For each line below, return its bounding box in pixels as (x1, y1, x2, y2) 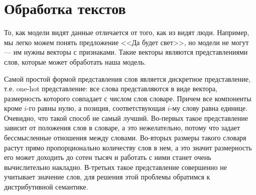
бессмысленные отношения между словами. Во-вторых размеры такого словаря (4, 132, 246, 143)
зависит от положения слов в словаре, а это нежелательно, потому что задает (4, 122, 240, 133)
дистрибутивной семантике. (4, 181, 88, 192)
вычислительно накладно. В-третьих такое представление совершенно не (4, 161, 227, 172)
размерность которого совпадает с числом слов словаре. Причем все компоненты (4, 93, 251, 103)
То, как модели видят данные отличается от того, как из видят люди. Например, (4, 27, 249, 38)
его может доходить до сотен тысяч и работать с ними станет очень (4, 152, 211, 162)
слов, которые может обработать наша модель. (4, 56, 146, 67)
